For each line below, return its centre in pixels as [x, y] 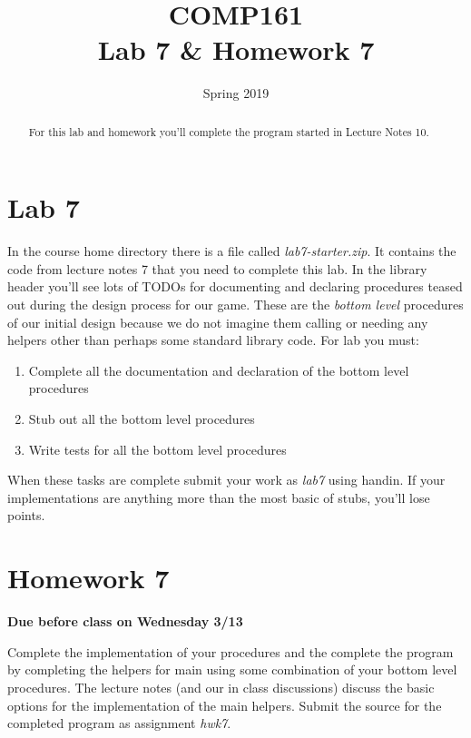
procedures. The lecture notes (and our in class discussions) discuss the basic [221, 687]
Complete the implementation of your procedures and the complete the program [231, 651]
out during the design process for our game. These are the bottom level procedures [235, 305]
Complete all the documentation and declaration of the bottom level [219, 370]
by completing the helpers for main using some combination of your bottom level [232, 669]
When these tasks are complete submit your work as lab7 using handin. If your [226, 480]
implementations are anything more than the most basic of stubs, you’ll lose [219, 497]
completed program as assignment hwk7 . [119, 723]
